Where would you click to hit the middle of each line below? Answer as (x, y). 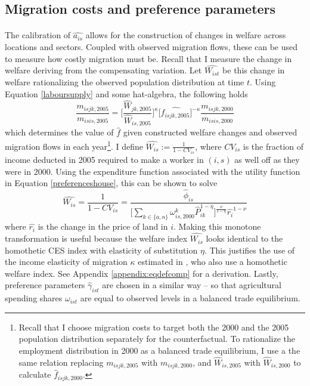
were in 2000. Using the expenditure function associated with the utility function (153, 171)
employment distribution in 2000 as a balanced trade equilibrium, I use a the (159, 351)
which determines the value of (59, 132)
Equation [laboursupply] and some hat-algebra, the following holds (126, 93)
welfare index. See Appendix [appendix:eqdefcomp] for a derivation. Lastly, (142, 273)
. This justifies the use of (249, 250)
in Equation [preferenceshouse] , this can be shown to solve (111, 183)
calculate (35, 374)
